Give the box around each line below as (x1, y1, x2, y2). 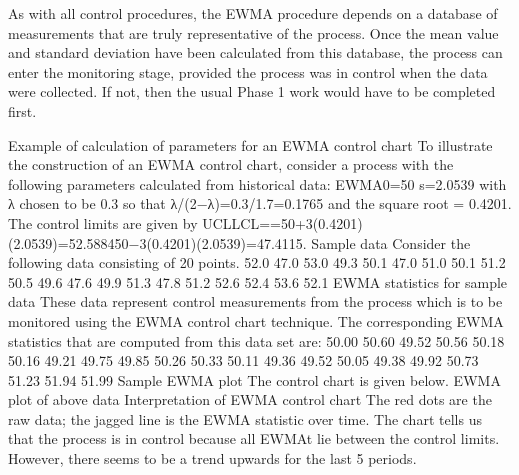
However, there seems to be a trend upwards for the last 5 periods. (8, 448, 417, 469)
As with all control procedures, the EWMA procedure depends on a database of (8, 3, 498, 23)
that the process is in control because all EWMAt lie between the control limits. (8, 428, 500, 449)
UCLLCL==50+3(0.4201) (202, 212, 363, 233)
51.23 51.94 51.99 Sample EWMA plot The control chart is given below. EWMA (8, 369, 501, 390)
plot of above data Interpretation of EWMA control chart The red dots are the (8, 389, 492, 410)
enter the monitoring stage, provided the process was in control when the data (8, 61, 488, 82)
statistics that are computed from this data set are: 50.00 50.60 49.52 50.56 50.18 (8, 330, 505, 351)
